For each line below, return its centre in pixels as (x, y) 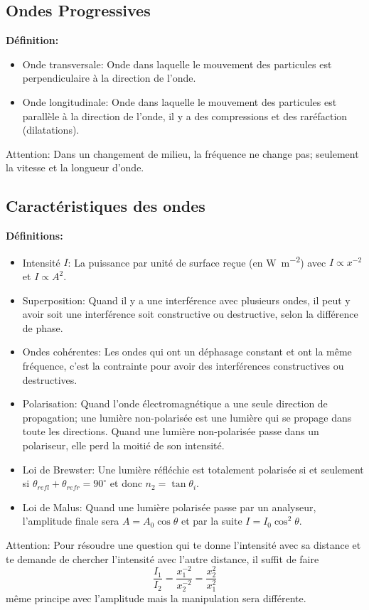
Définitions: (34, 236)
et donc (126, 483)
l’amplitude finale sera (71, 521)
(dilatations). (51, 130)
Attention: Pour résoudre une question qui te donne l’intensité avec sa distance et (183, 544)
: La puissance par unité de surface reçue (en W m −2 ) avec (197, 261)
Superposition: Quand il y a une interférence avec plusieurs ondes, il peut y (186, 300)
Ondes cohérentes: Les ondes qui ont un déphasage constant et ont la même (187, 352)
